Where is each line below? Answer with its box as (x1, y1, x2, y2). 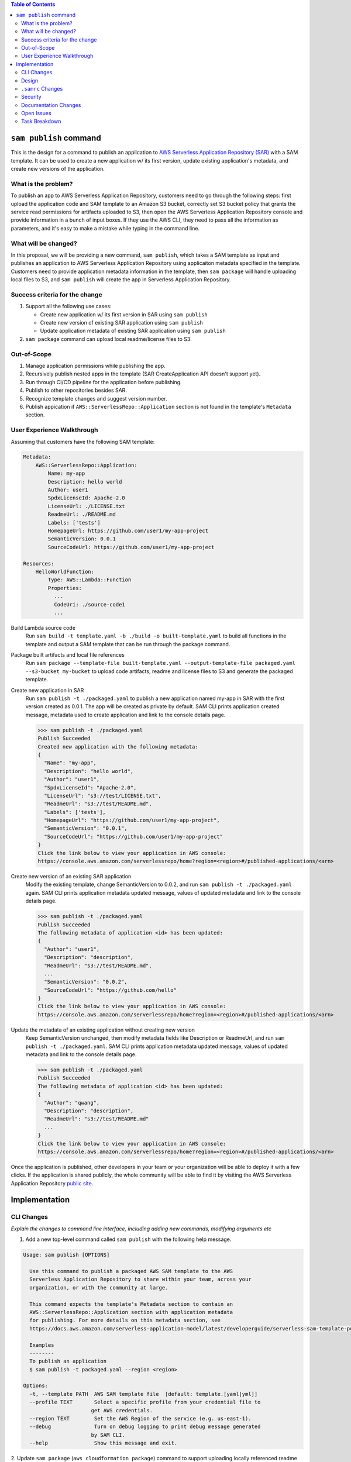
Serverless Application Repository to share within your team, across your (29, 1276, 252, 1283)
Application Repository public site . (11, 1180, 94, 1187)
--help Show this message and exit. (29, 1440, 178, 1447)
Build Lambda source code (11, 624, 76, 631)
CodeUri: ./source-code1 (53, 601, 125, 608)
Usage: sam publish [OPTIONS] (23, 1251, 110, 1258)
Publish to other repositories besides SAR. (25, 387, 127, 394)
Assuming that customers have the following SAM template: (11, 438, 155, 445)
